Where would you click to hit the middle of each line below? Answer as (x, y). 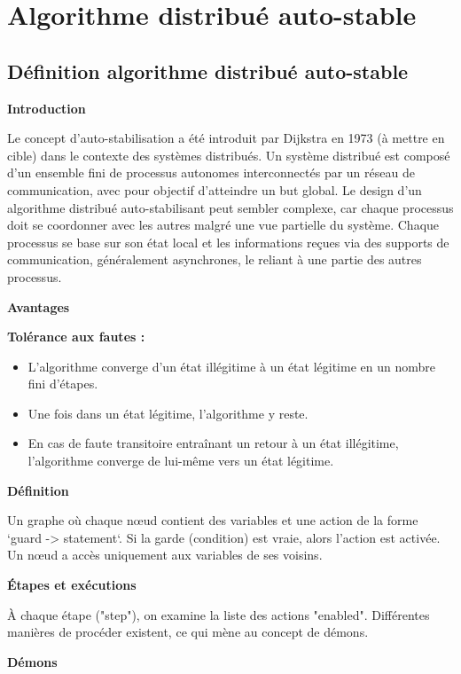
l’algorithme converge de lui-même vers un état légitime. (181, 461)
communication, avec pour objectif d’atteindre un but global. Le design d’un (215, 189)
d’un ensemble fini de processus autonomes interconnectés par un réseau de (211, 172)
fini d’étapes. (63, 384)
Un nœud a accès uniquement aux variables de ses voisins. (165, 555)
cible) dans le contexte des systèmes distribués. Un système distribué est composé (229, 155)
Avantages (39, 306)
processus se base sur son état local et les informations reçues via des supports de (228, 242)
